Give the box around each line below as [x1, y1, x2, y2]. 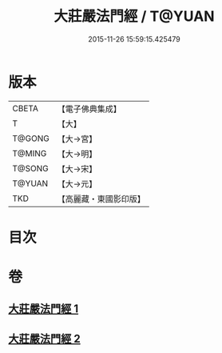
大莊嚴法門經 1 [8, 302, 79, 316]
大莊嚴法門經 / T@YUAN [54, 7, 215, 26]
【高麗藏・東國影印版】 [57, 193, 145, 204]
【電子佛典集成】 [57, 103, 121, 114]
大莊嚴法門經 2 [8, 331, 81, 345]
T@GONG [12, 133, 50, 144]
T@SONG [12, 162, 50, 174]
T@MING [12, 147, 47, 158]
